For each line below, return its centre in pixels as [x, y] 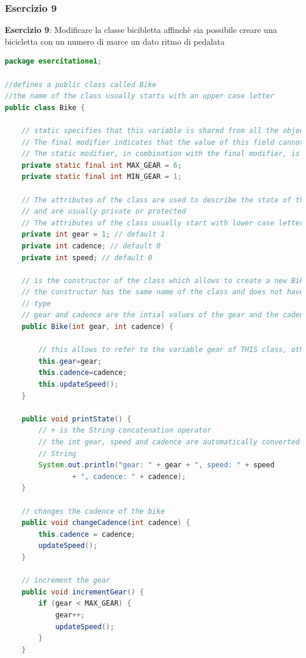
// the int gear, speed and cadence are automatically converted [169, 442]
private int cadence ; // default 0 [91, 246]
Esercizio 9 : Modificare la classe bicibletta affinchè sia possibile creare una [141, 30]
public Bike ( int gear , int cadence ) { [97, 327]
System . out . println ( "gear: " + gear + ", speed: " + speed [157, 465]
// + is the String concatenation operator [125, 431]
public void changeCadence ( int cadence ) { [106, 523]
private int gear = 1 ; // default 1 [93, 235]
